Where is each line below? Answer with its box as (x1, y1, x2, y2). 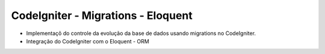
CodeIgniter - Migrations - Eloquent (11, 9, 193, 22)
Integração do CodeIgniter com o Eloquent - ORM (26, 37, 150, 45)
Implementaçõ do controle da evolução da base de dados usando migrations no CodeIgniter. (26, 30, 256, 37)
